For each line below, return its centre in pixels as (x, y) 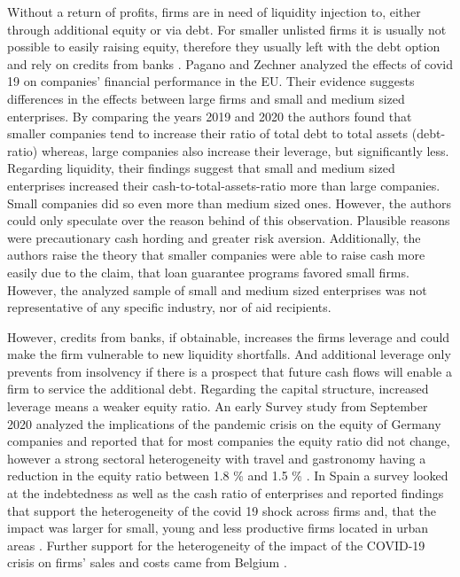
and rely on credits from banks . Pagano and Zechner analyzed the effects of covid (230, 63)
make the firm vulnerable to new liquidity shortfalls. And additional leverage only (229, 354)
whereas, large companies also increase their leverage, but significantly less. (245, 150)
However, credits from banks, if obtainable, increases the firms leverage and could (229, 336)
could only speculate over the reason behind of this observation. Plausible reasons (229, 220)
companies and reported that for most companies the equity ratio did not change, (229, 441)
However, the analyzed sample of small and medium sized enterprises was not (217, 289)
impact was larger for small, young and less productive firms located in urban (218, 528)
